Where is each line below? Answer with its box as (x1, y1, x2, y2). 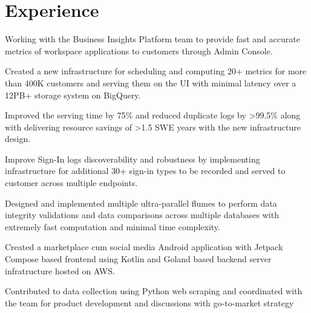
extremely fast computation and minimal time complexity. (5, 220, 220, 233)
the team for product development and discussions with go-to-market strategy (5, 296, 294, 309)
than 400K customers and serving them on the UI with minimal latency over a (5, 76, 296, 89)
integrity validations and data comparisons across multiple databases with (5, 208, 279, 221)
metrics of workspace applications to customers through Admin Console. (5, 44, 273, 57)
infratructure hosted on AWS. (5, 264, 115, 277)
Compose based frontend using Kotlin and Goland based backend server (5, 253, 272, 265)
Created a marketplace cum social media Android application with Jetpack (5, 240, 283, 253)
